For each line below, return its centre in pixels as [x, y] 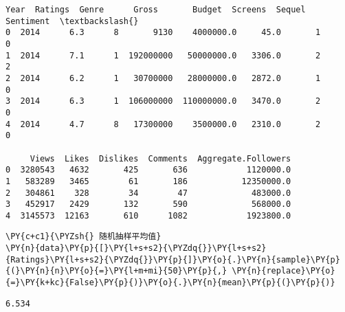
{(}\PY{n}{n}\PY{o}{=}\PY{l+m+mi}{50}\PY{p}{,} [116, 271]
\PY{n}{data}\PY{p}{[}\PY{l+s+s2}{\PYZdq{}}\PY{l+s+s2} [136, 248]
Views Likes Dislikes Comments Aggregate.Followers [160, 158]
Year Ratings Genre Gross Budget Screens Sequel [156, 10]
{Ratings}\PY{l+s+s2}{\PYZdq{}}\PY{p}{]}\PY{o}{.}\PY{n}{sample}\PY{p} [173, 259]
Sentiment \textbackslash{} [72, 21]
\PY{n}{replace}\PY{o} [283, 271]
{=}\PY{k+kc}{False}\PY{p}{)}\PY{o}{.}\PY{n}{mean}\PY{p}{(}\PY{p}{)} [170, 283]
